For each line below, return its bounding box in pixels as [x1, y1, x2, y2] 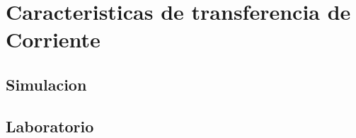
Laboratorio [6, 115, 94, 137]
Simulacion [6, 73, 87, 95]
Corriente [6, 25, 101, 54]
